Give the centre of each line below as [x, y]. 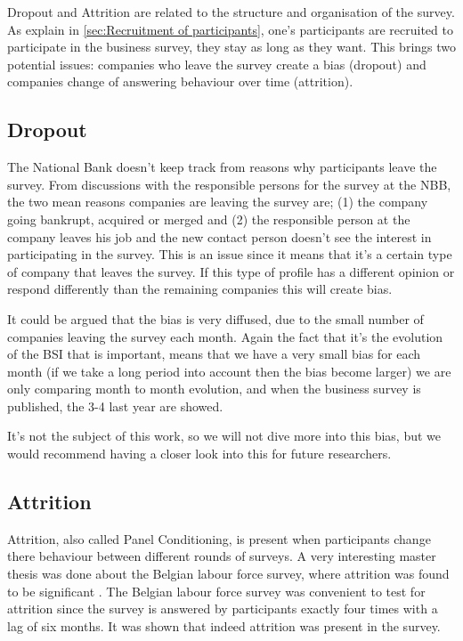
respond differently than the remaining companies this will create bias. [200, 289]
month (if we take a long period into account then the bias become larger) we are [229, 371]
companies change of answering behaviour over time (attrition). [180, 81]
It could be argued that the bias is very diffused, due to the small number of [215, 318]
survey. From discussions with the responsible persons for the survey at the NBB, [229, 184]
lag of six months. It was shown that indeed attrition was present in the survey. [224, 625]
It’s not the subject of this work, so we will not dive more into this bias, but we [224, 436]
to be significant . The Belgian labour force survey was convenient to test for [216, 591]
